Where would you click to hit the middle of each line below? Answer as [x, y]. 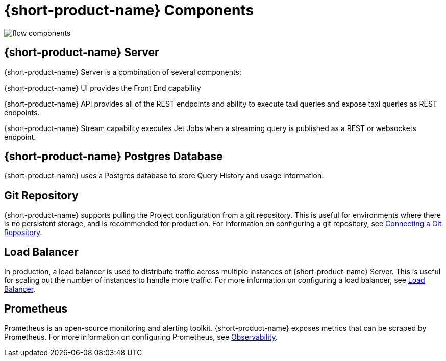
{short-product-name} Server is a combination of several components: [123, 72]
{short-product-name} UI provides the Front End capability [103, 88]
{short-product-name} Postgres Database [114, 157]
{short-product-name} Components [129, 10]
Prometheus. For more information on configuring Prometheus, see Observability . [141, 337]
